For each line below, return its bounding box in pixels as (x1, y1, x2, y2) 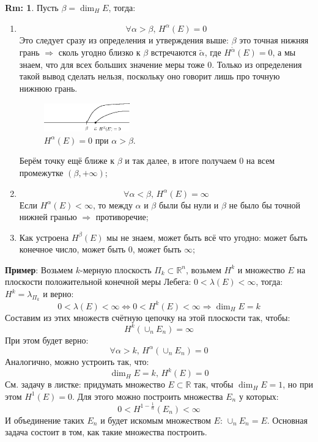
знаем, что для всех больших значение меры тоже (19, 57, 205, 70)
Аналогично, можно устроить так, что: (5, 355, 149, 367)
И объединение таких (5, 413, 84, 426)
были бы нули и (158, 198, 219, 211)
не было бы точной (229, 198, 300, 211)
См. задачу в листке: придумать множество (5, 378, 165, 391)
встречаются (150, 46, 197, 59)
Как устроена (19, 230, 69, 243)
